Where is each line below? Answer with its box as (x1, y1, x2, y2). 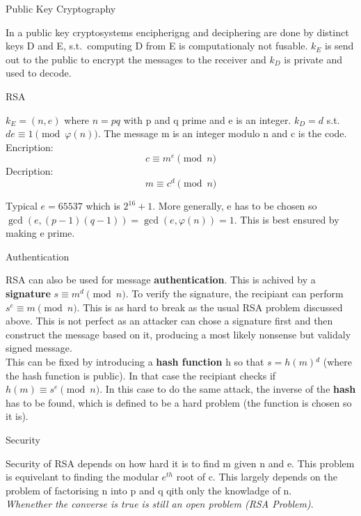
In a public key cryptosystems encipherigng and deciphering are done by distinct (6, 24, 349, 39)
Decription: (6, 164, 54, 178)
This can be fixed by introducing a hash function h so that (6, 354, 264, 368)
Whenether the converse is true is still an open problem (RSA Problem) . (6, 497, 314, 511)
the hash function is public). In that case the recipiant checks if (6, 368, 276, 382)
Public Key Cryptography (6, 1, 116, 15)
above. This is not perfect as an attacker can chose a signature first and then (6, 313, 333, 328)
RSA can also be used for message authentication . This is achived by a (6, 272, 316, 287)
